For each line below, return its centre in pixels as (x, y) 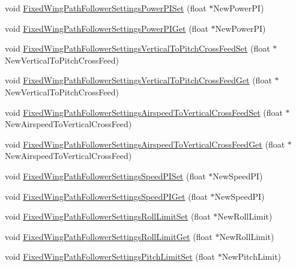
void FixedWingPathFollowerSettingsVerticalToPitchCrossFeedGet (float (138, 80)
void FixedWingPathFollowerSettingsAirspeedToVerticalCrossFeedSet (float (144, 112)
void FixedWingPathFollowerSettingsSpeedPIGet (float (106, 196)
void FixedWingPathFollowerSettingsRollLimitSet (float (108, 216)
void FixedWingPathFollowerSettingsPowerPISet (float (106, 8)
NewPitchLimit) (252, 256)
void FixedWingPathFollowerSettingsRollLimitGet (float (109, 236)
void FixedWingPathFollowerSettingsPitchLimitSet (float (110, 256)
